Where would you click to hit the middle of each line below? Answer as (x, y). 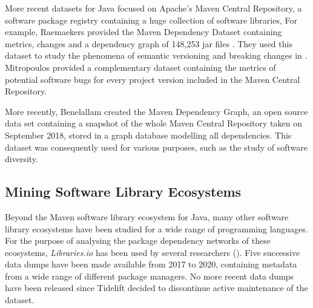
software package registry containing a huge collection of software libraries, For (151, 20)
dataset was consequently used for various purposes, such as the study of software (156, 147)
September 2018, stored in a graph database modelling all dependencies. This (148, 135)
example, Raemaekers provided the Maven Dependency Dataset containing (143, 32)
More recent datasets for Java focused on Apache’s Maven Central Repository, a (153, 8)
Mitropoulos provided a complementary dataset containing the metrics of (140, 67)
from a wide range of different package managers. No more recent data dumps (150, 276)
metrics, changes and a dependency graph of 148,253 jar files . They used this (149, 43)
